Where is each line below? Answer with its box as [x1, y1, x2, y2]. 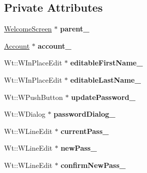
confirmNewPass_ [60, 159, 126, 170]
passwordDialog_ [53, 109, 116, 119]
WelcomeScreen [4, 23, 52, 34]
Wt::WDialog [4, 109, 46, 119]
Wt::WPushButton [4, 91, 63, 102]
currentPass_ [60, 125, 109, 136]
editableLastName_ [70, 74, 141, 85]
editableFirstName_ [70, 57, 143, 68]
